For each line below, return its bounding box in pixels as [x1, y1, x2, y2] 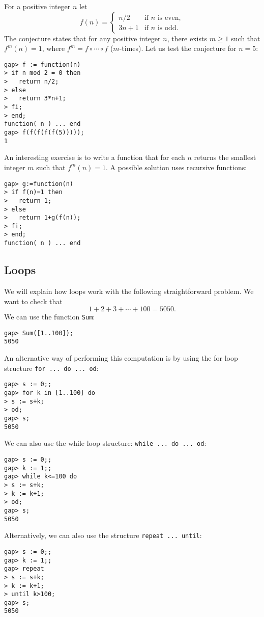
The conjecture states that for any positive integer [4, 33, 161, 43]
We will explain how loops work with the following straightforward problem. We [4, 285, 254, 296]
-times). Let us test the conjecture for [119, 43, 237, 53]
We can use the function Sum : [4, 311, 95, 322]
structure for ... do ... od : [4, 362, 99, 373]
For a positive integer [4, 1, 71, 11]
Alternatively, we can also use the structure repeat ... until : [4, 530, 202, 541]
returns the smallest [194, 152, 256, 163]
